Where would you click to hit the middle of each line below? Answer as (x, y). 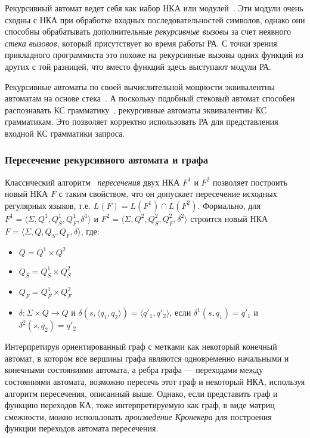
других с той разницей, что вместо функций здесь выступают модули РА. (138, 66)
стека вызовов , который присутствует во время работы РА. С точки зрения (141, 43)
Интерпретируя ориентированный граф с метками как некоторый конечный (141, 346)
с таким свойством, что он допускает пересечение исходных (168, 194)
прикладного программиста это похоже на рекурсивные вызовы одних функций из (154, 55)
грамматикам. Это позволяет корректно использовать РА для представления (142, 121)
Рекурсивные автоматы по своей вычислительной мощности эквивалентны (140, 86)
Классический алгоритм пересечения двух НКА (92, 182)
